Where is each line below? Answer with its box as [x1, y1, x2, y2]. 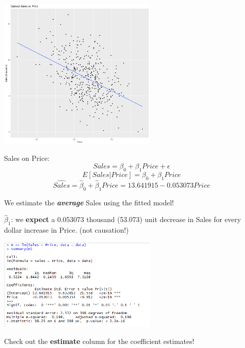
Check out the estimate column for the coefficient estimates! [4, 335, 194, 346]
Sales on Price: [4, 153, 50, 163]
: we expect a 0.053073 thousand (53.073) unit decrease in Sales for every [11, 214, 241, 225]
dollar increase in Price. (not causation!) [4, 225, 129, 235]
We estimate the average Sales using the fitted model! [4, 197, 174, 207]
